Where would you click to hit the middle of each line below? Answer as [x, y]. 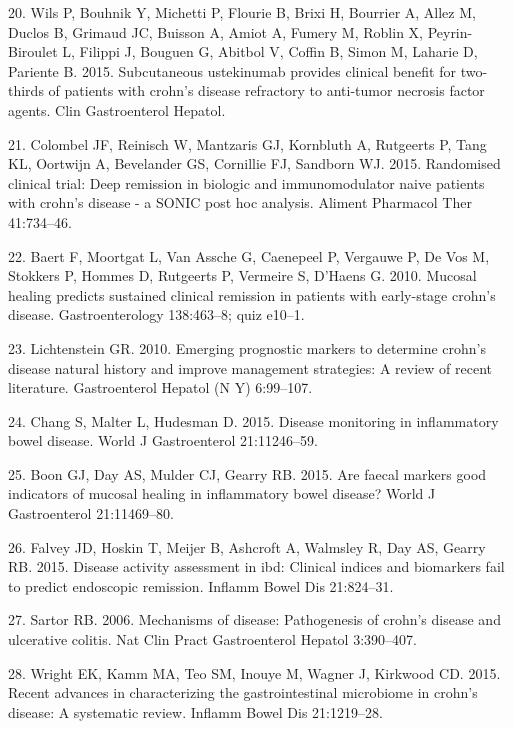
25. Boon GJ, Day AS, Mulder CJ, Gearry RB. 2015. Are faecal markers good [247, 473]
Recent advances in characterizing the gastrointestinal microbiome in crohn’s [243, 692]
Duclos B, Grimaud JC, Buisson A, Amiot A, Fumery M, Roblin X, [215, 31]
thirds [26, 90]
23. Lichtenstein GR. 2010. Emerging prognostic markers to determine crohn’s [247, 347]
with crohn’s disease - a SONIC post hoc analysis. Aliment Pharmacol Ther [240, 202]
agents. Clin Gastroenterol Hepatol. [117, 109]
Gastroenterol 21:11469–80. [91, 513]
